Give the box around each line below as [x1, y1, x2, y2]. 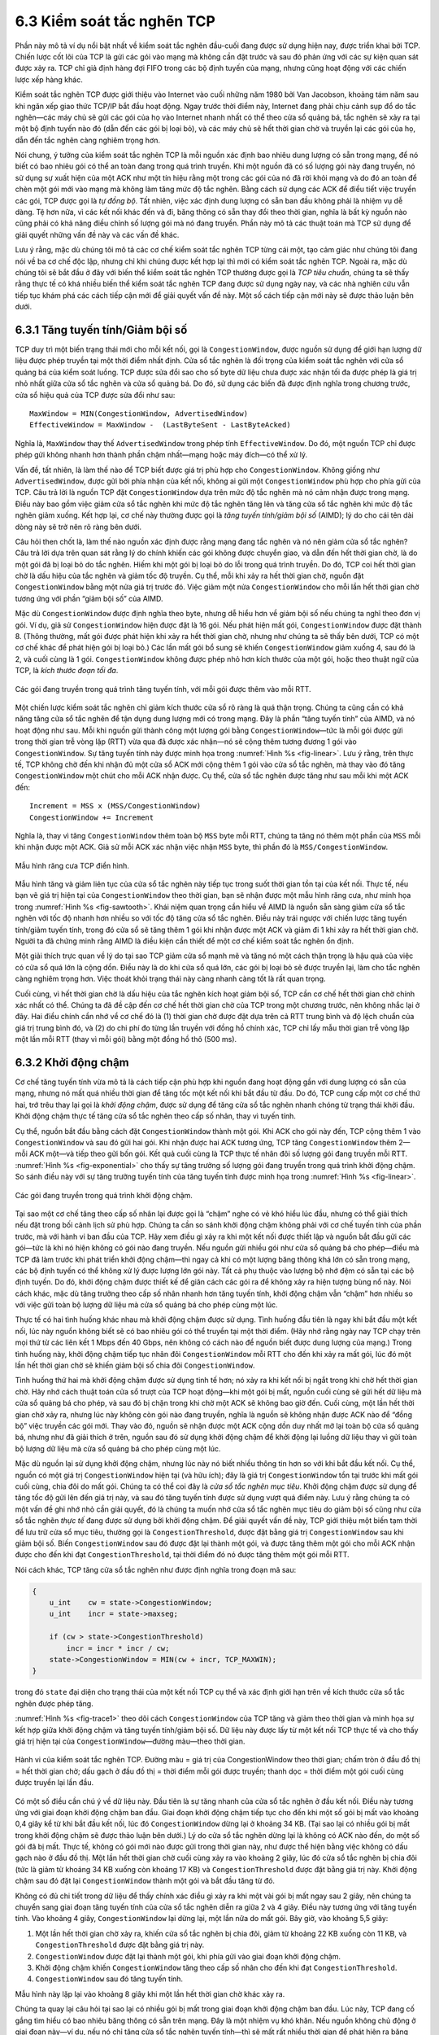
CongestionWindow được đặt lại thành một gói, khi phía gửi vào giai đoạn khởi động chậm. [35, 1951, 341, 1961]
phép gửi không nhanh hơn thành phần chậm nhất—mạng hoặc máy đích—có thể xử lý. [15, 450, 308, 460]
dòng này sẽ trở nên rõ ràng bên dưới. [15, 522, 142, 532]
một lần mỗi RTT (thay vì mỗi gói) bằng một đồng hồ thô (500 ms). [15, 1035, 237, 1044]
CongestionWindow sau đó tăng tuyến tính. [35, 1974, 183, 1984]
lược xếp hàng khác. [15, 74, 83, 85]
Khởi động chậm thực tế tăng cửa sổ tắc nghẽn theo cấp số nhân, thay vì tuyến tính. [15, 1111, 297, 1121]
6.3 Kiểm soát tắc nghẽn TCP [15, 12, 215, 30]
